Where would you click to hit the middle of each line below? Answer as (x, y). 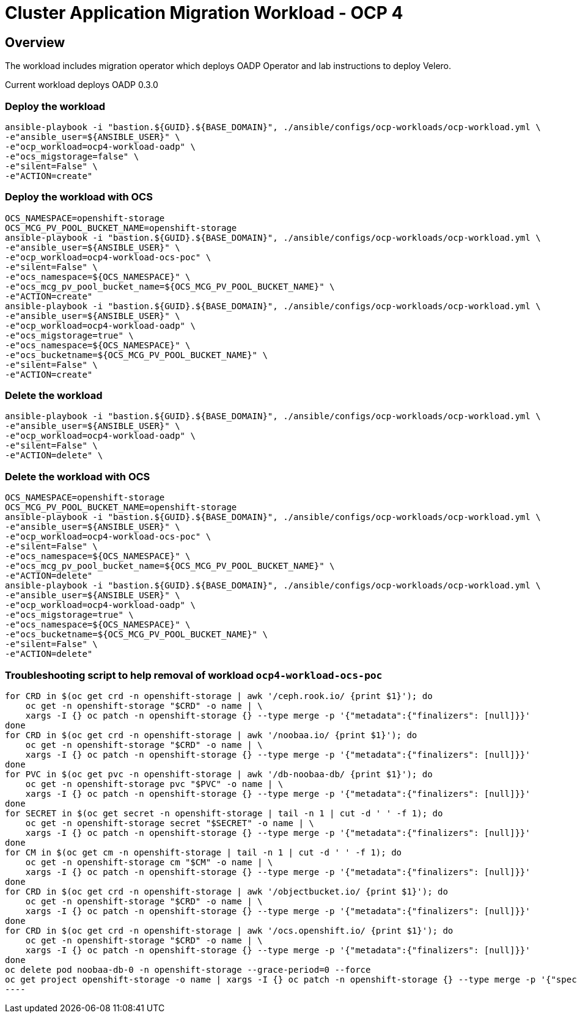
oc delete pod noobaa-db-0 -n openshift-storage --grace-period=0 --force (188, 969)
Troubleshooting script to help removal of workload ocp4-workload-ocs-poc (194, 675)
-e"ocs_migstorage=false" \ (72, 156)
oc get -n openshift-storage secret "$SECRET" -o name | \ (170, 823)
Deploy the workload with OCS (79, 197)
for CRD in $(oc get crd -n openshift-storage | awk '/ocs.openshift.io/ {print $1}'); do (229, 930)
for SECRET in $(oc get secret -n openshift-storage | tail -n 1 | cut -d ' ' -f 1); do (224, 813)
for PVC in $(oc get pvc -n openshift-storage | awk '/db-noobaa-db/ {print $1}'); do (219, 774)
